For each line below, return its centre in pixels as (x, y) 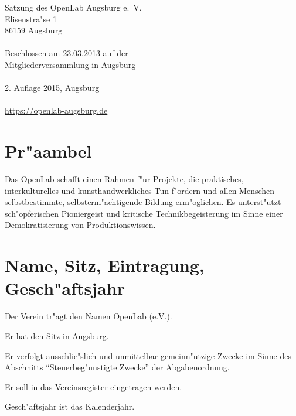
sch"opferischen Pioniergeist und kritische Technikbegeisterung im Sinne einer (144, 213)
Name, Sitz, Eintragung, (105, 265)
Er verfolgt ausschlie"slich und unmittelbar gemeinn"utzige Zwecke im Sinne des (148, 355)
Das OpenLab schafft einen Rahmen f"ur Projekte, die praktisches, (124, 179)
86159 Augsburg (34, 30)
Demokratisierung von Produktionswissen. (80, 225)
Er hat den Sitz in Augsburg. (57, 335)
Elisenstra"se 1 (31, 18)
